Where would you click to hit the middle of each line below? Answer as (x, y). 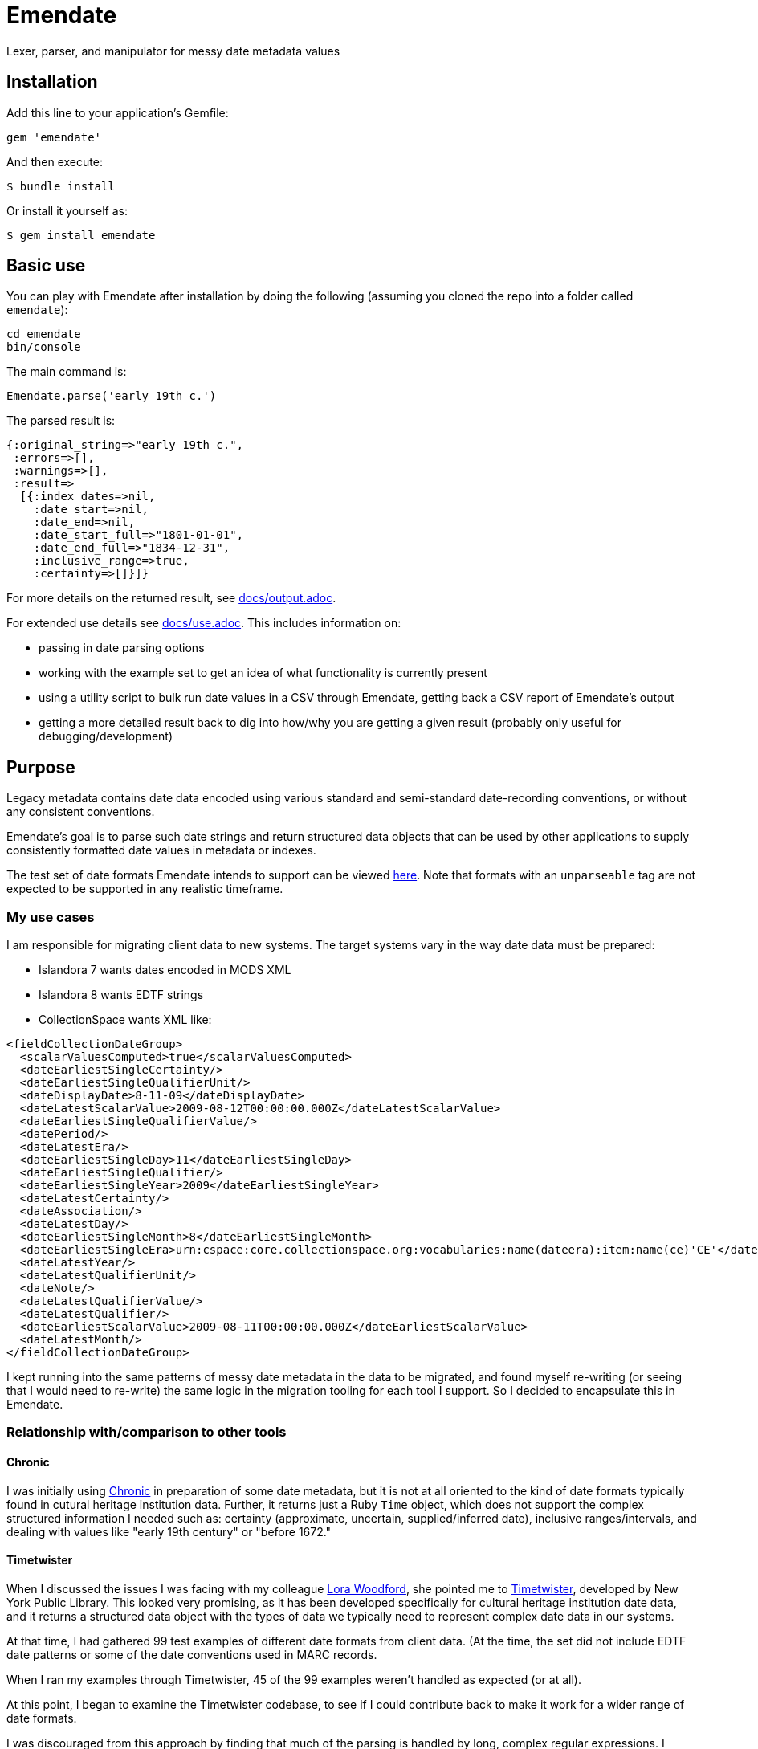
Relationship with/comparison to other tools (147, 1432)
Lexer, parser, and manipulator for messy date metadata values (173, 51)
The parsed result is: (61, 421)
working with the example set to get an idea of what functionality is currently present (263, 673)
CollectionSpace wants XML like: (125, 1020)
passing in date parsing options (122, 648)
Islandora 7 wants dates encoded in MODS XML (165, 970)
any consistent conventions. (81, 812)
